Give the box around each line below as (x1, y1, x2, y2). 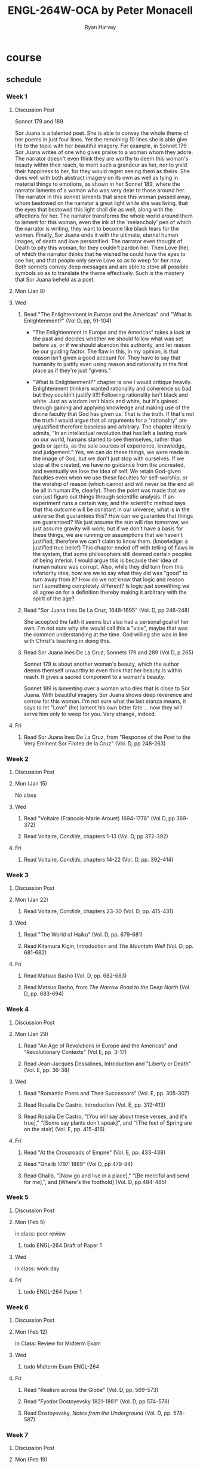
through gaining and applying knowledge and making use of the (32, 404, 190, 411)
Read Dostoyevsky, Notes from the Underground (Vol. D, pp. (23, 1409, 172, 1417)
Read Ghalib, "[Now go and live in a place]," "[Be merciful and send (23, 1172, 189, 1179)
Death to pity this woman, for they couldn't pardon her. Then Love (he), (14, 244, 190, 251)
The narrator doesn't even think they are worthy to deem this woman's (14, 155, 189, 162)
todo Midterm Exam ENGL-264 (23, 1363, 100, 1370)
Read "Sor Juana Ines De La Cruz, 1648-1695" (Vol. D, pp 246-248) (23, 606, 190, 614)
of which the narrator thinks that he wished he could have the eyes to (14, 250, 186, 258)
